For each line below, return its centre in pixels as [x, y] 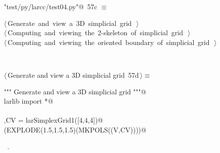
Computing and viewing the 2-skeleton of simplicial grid [95, 33]
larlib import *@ [29, 101]
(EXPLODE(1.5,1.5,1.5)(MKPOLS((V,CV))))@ [75, 129]
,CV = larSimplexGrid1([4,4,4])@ [54, 120]
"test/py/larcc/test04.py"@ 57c [51, 6]
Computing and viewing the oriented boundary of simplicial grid [109, 42]
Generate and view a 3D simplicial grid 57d [73, 75]
